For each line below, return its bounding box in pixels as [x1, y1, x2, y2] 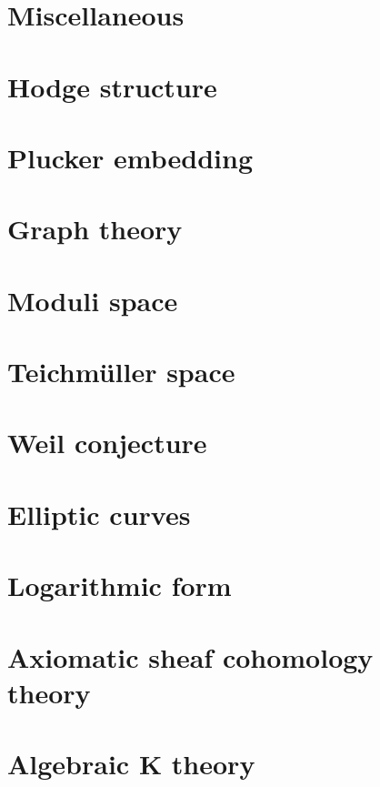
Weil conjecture [7, 424, 207, 461]
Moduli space [7, 281, 178, 318]
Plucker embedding [7, 138, 254, 176]
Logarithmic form [7, 567, 232, 604]
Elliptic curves [7, 495, 191, 532]
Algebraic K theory [7, 745, 255, 782]
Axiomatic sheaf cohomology [7, 638, 374, 675]
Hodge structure [7, 67, 217, 105]
